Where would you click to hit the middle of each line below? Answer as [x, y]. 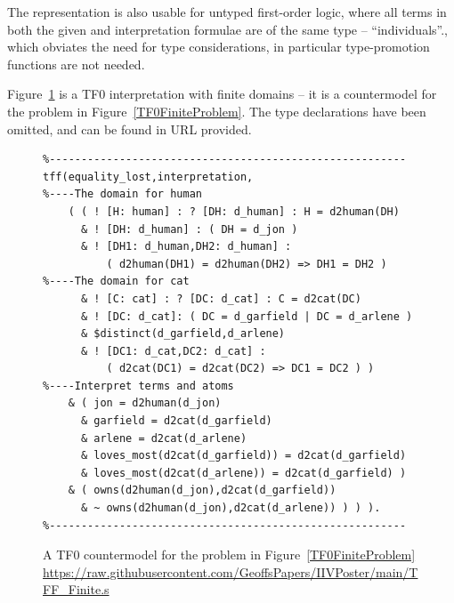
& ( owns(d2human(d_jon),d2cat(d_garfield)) [202, 490]
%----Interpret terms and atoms [138, 386]
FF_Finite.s [76, 589]
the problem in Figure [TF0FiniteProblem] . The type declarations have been [217, 111]
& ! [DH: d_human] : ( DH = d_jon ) [189, 229]
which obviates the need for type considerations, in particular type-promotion [219, 47]
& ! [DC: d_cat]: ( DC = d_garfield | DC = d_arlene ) [247, 316]
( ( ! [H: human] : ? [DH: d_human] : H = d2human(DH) [234, 211]
